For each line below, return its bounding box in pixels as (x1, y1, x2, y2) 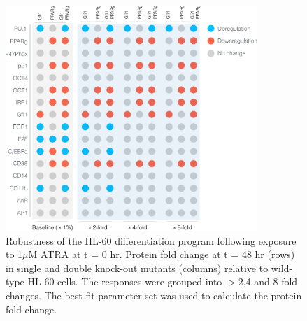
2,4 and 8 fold (238, 274, 298, 289)
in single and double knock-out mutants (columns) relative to (6, 260, 269, 275)
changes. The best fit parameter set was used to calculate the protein (6, 287, 302, 302)
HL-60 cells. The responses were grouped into (27, 274, 222, 289)
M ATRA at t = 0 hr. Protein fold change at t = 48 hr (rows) (28, 247, 295, 262)
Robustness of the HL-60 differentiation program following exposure (6, 233, 297, 248)
